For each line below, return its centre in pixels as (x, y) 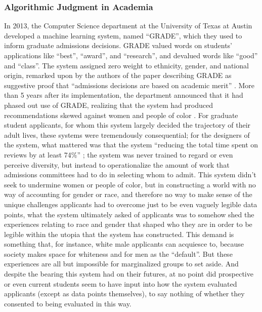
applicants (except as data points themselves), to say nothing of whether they (124, 294)
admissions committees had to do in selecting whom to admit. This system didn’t (130, 174)
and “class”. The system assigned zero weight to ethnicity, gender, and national (126, 65)
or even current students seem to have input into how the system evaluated (121, 283)
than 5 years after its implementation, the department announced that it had (124, 95)
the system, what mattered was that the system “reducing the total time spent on (131, 145)
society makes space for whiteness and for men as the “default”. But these (118, 253)
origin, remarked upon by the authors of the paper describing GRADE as (118, 75)
